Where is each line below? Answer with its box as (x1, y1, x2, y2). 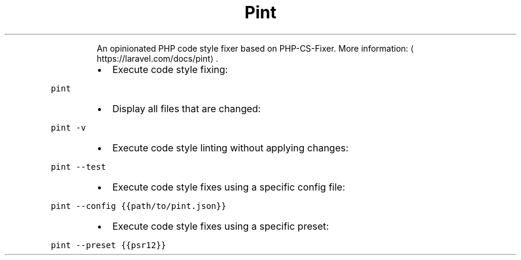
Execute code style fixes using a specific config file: (112, 180, 346, 193)
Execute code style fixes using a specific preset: (112, 220, 329, 232)
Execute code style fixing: (112, 63, 228, 75)
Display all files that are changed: (112, 102, 261, 115)
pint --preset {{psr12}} (51, 240, 167, 250)
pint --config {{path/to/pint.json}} (51, 201, 227, 211)
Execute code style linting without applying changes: (112, 141, 349, 154)
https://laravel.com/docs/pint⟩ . (96, 53, 219, 64)
